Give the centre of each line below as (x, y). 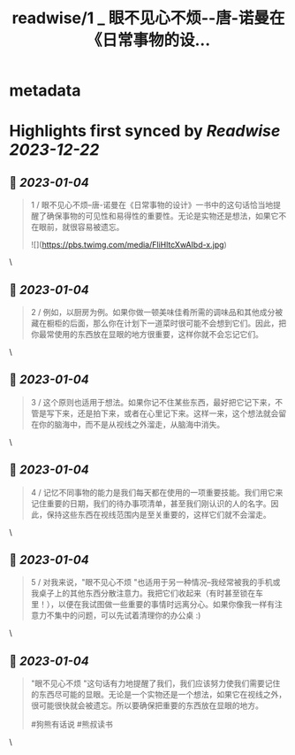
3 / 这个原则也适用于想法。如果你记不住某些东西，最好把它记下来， (153, 402)
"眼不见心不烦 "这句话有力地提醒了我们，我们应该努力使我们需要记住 (155, 683)
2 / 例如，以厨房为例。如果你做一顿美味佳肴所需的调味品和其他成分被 (157, 312)
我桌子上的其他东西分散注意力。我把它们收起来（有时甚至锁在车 (147, 593)
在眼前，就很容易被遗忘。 (77, 227)
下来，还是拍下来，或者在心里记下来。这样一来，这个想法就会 (166, 413)
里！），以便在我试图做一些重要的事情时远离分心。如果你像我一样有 (153, 605)
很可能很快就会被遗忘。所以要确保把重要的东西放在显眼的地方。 (147, 705)
